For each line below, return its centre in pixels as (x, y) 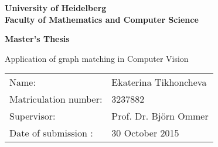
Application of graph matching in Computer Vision (97, 58)
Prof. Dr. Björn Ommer (160, 116)
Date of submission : (51, 133)
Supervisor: (33, 116)
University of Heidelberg (56, 8)
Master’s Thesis (37, 39)
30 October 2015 (145, 133)
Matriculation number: (56, 99)
